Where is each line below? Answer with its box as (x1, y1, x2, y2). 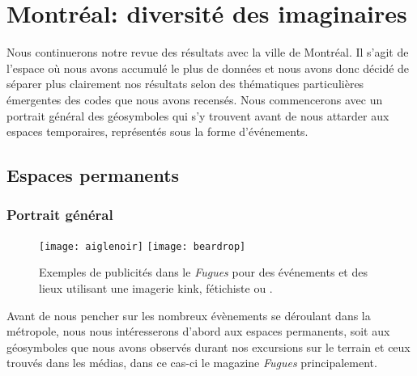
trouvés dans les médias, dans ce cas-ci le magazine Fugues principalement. (6, 354, 377, 371)
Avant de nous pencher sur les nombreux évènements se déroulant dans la (6, 306, 371, 323)
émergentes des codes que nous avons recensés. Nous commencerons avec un (6, 91, 383, 108)
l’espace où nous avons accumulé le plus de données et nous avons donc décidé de (6, 59, 410, 76)
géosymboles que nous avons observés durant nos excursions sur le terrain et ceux (6, 338, 411, 355)
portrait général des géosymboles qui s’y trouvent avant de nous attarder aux (6, 107, 389, 124)
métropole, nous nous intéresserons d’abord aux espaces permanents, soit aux (6, 323, 390, 340)
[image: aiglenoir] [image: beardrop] (39, 240, 246, 252)
